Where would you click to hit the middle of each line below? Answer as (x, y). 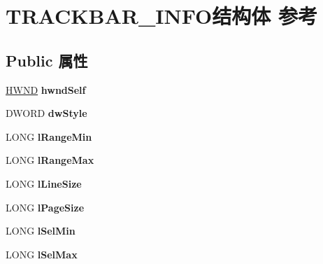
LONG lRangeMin (49, 136)
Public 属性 (47, 60)
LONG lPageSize (45, 207)
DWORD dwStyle (46, 113)
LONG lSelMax (42, 254)
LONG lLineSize (44, 183)
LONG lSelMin (41, 231)
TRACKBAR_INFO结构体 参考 (161, 16)
